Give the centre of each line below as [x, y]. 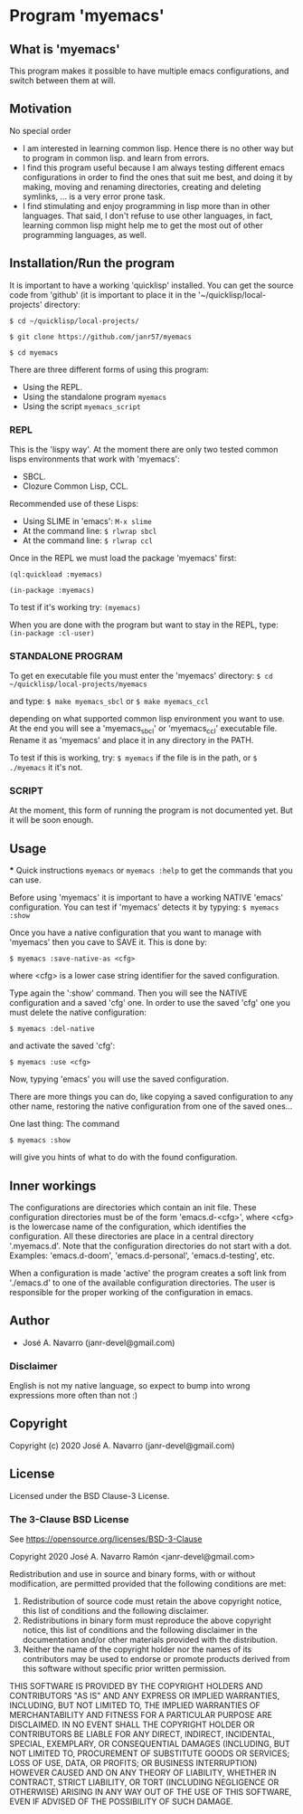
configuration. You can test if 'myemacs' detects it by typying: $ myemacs [144, 907]
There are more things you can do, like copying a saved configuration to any [151, 1097]
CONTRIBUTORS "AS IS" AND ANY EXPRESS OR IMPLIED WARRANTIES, [145, 1695]
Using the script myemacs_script [82, 406]
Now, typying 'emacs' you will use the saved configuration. [119, 1079]
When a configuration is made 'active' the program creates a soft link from [148, 1273]
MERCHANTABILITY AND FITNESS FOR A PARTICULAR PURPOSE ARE [141, 1714]
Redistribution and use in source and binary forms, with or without [133, 1574]
